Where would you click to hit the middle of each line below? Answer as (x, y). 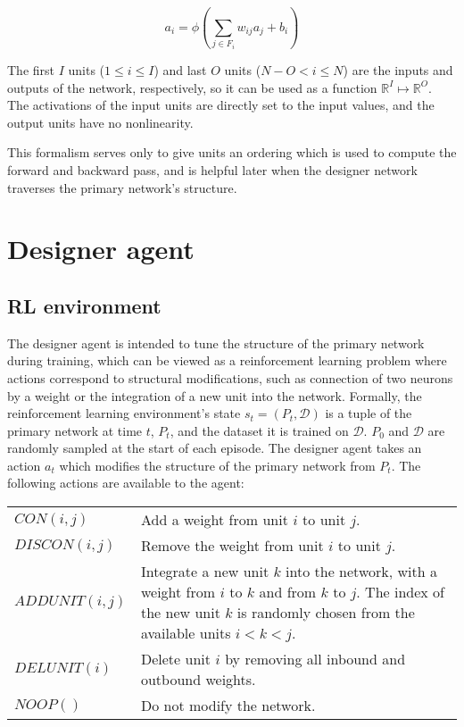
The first (31, 70)
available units (186, 633)
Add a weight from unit (214, 520)
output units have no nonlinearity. (100, 122)
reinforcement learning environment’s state (124, 413)
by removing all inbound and (315, 659)
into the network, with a (361, 572)
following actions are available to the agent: (126, 483)
